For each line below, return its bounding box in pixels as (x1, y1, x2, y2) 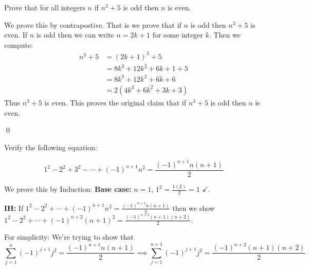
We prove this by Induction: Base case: (4, 184, 132, 194)
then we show (172, 202, 215, 213)
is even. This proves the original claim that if (44, 97, 186, 107)
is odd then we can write (36, 29, 114, 40)
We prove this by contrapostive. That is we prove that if (4, 19, 181, 30)
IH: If (4, 202, 24, 213)
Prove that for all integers (4, 2, 85, 12)
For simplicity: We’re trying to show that (4, 231, 134, 242)
